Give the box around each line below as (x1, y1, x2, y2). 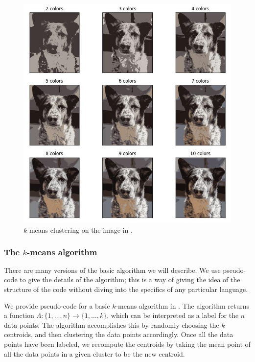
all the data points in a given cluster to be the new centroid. (4, 348, 185, 359)
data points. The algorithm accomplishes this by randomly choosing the (4, 319, 219, 330)
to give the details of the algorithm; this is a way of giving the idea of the (20, 274, 240, 285)
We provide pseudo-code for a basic (4, 300, 110, 311)
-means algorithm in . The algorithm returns (116, 300, 249, 311)
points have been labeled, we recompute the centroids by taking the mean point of (4, 338, 251, 349)
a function (4, 310, 34, 320)
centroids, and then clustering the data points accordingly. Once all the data (4, 329, 233, 339)
